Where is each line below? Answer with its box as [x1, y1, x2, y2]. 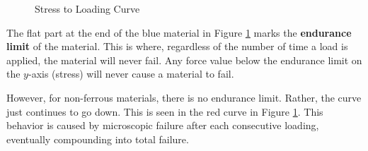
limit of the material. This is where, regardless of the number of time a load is [6, 39, 348, 54]
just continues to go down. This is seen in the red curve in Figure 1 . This [6, 104, 323, 119]
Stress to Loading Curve [35, 1, 140, 16]
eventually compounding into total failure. [6, 131, 189, 146]
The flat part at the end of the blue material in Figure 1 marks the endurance [6, 25, 352, 40]
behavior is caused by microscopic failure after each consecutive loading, [6, 118, 319, 133]
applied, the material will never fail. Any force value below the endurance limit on [6, 52, 362, 67]
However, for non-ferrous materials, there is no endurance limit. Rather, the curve [6, 90, 362, 104]
